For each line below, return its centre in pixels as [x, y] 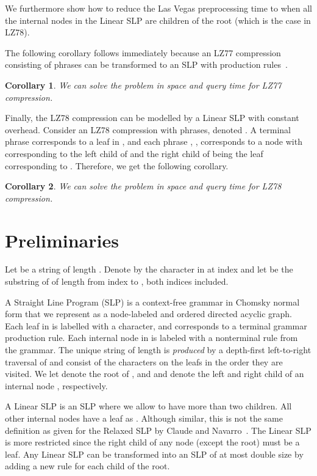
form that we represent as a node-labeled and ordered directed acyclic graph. [148, 314]
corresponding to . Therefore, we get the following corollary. [117, 165]
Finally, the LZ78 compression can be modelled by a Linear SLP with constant [152, 118]
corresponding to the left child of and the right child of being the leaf [134, 153]
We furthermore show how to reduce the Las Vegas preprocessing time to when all [158, 8]
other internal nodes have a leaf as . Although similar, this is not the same [144, 418]
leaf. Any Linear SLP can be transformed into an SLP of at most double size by [154, 454]
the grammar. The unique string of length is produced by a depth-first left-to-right [158, 350]
